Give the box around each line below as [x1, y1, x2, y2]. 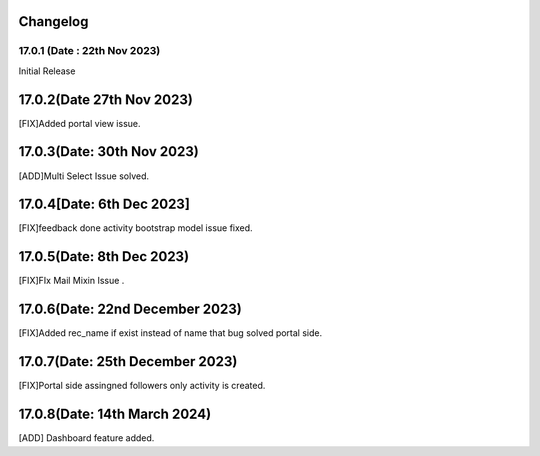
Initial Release [18, 65, 76, 77]
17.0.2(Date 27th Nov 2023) [18, 91, 194, 108]
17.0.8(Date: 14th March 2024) [18, 406, 212, 423]
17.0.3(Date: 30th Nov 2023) [18, 143, 199, 160]
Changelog [18, 13, 89, 30]
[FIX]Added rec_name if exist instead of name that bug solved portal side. [18, 327, 323, 339]
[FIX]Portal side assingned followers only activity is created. [18, 380, 266, 392]
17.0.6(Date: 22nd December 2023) [18, 301, 242, 318]
